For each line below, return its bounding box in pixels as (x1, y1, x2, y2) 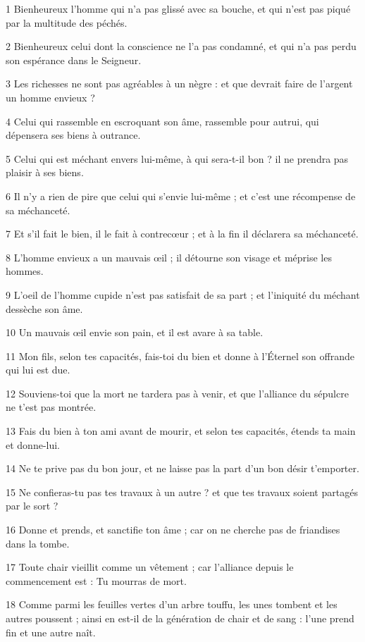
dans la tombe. (6, 536, 70, 550)
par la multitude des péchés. (6, 15, 128, 30)
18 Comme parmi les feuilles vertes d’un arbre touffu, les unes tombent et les (6, 597, 338, 612)
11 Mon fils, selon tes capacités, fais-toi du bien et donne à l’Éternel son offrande (6, 348, 354, 363)
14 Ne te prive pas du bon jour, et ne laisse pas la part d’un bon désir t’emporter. (6, 461, 359, 476)
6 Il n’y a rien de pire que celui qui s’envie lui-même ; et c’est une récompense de (6, 188, 356, 203)
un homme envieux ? (6, 89, 95, 104)
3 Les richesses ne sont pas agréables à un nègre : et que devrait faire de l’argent (6, 76, 353, 91)
